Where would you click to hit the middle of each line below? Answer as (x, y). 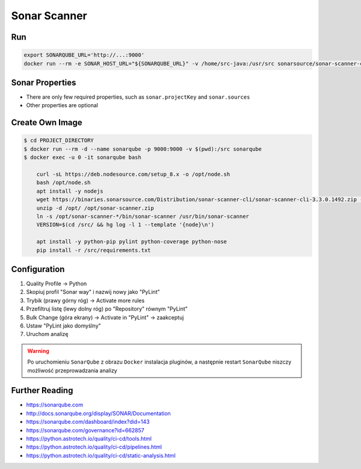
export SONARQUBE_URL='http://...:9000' (84, 55)
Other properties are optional (62, 105)
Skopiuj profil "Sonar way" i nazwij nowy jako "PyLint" (93, 292)
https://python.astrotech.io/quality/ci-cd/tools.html (89, 439)
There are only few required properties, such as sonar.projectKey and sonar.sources (138, 97)
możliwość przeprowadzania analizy (72, 370)
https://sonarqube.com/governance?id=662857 (85, 430)
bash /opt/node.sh (63, 183)
